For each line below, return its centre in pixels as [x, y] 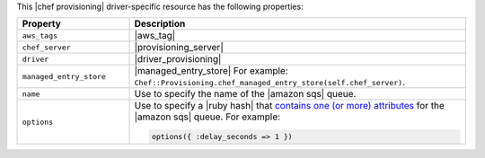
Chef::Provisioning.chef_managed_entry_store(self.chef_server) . [270, 83]
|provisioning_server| [179, 48]
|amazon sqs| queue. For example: [207, 117]
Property [42, 24]
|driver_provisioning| [178, 59]
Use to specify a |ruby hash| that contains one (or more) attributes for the [289, 106]
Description [160, 24]
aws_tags [40, 35]
